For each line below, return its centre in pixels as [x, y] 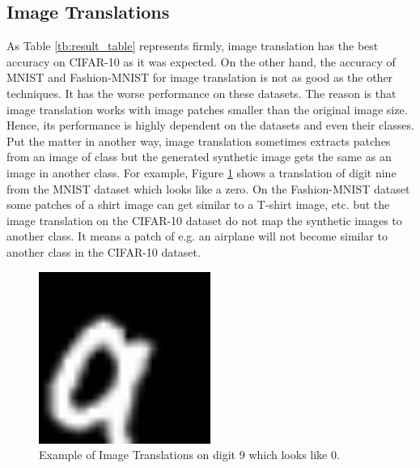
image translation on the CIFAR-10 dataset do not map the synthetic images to [204, 220]
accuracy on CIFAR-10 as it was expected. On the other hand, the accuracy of [201, 61]
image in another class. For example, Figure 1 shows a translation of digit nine [202, 172]
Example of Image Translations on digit [138, 455]
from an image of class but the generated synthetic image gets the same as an [199, 157]
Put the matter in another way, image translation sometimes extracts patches [199, 140]
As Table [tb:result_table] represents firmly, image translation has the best [193, 46]
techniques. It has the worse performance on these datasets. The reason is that [202, 93]
